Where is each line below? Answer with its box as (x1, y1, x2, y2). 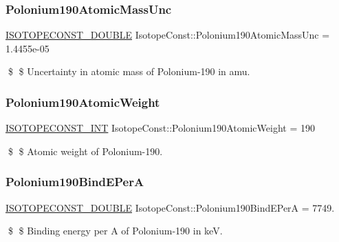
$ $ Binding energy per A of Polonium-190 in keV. (8, 223, 223, 238)
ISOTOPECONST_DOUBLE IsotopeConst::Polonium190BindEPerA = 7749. (6, 200, 335, 214)
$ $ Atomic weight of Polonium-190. (8, 143, 163, 158)
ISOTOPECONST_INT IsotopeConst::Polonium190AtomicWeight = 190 (6, 121, 315, 135)
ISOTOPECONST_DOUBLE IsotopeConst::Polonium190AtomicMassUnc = (6, 28, 330, 42)
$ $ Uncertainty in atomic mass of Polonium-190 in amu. (8, 64, 250, 79)
